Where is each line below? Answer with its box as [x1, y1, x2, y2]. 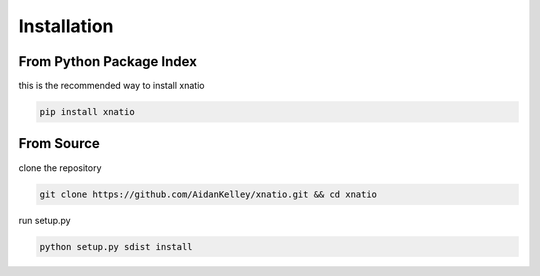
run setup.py [18, 214, 71, 226]
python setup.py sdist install [39, 241, 194, 252]
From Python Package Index [18, 53, 197, 70]
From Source [18, 135, 100, 152]
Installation [18, 15, 114, 37]
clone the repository [18, 161, 102, 174]
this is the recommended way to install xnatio [18, 80, 205, 92]
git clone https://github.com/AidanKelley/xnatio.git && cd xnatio [39, 188, 378, 200]
